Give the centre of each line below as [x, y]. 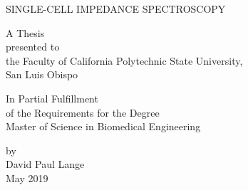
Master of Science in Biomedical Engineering [103, 126]
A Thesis [25, 32]
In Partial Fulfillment [52, 98]
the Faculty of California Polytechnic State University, [124, 60]
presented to [33, 47]
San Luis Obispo [42, 74]
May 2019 [27, 178]
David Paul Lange [45, 164]
